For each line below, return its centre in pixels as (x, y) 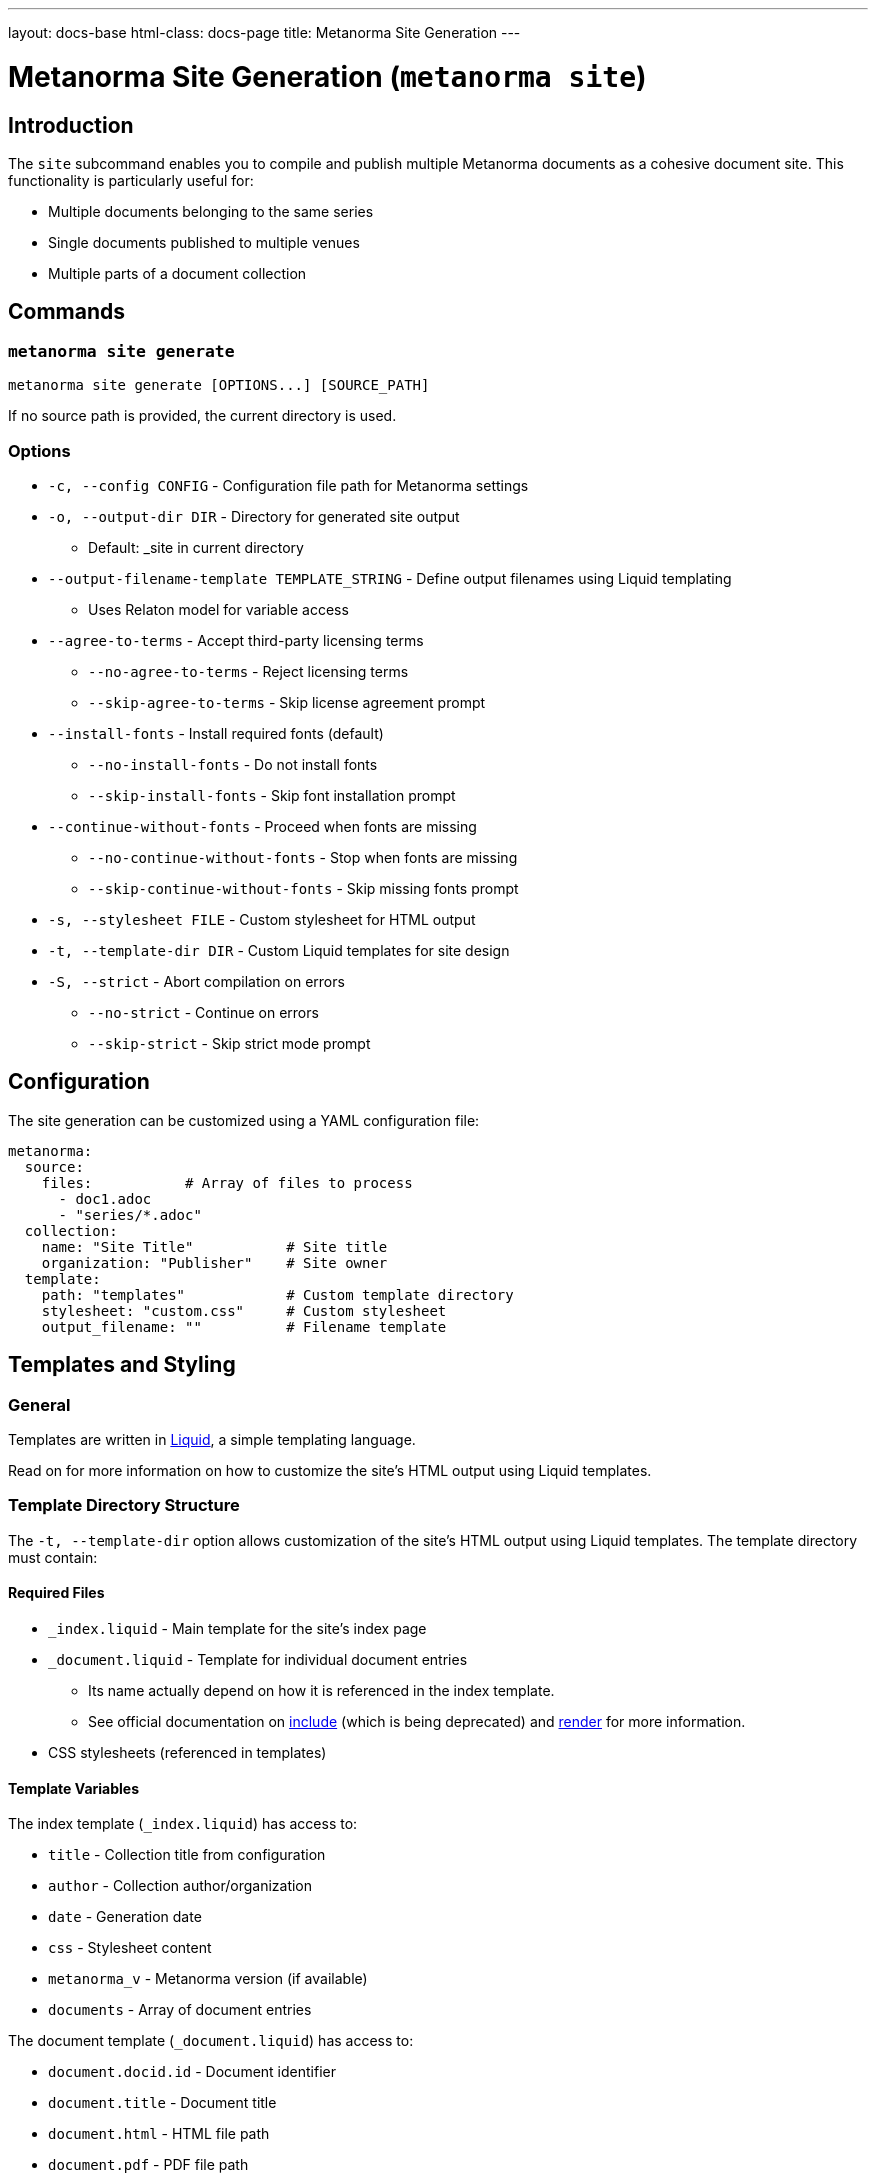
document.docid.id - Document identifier (192, 2072)
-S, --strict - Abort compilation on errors (196, 981)
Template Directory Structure (124, 1505)
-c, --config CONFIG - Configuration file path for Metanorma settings (288, 485)
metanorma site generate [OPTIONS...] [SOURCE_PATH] (219, 385)
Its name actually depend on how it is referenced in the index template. (321, 1690)
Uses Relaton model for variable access (218, 609)
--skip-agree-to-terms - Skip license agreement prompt (287, 702)
